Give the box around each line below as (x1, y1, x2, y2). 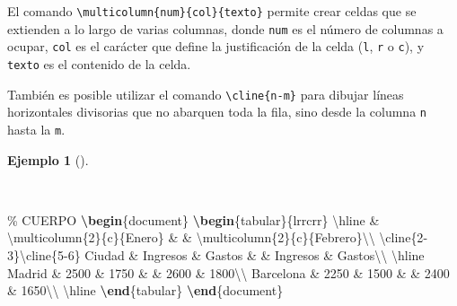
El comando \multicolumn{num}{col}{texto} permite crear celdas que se (7, 2, 417, 20)
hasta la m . (7, 119, 66, 138)
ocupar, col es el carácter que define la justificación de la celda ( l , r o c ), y (7, 37, 425, 56)
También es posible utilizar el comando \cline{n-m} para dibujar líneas (7, 84, 404, 103)
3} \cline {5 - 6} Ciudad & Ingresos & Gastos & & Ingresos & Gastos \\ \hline (7, 245, 425, 264)
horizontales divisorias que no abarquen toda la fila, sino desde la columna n (7, 102, 426, 121)
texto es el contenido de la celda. (7, 54, 191, 73)
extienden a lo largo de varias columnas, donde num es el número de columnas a (7, 19, 444, 38)
